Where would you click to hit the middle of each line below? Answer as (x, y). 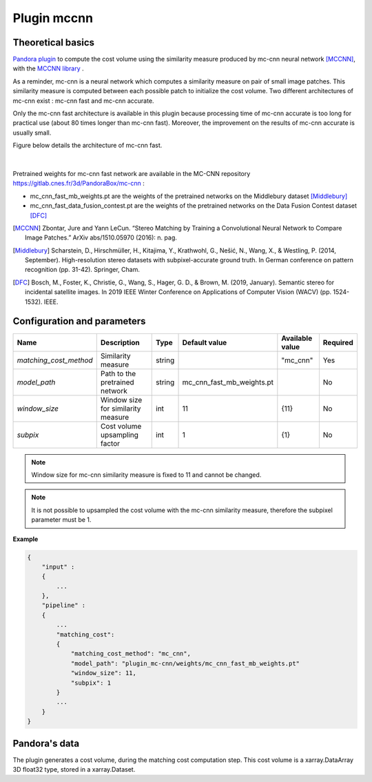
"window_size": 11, (104, 673)
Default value (205, 342)
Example (25, 539)
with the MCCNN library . (48, 68)
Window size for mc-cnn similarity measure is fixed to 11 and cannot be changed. (146, 475)
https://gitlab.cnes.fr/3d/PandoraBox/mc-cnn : (79, 184)
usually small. (32, 133)
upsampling (120, 435)
